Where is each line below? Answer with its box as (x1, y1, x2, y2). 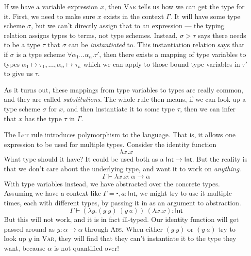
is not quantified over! (54, 243, 119, 253)
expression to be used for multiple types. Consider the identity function (4, 139, 217, 149)
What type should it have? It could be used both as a (4, 154, 164, 164)
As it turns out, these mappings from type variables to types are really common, (4, 84, 243, 94)
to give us (4, 68, 33, 78)
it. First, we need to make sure (4, 11, 95, 21)
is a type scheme (16, 49, 65, 59)
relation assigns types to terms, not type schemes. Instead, (4, 30, 178, 40)
